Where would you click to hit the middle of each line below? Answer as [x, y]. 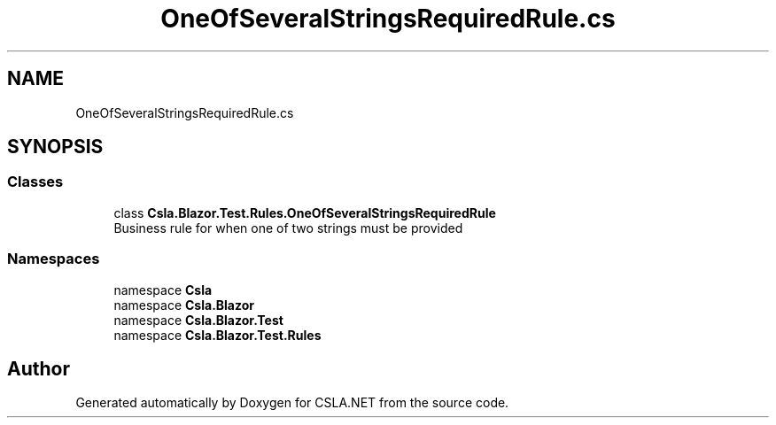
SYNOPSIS [55, 147]
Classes [35, 182]
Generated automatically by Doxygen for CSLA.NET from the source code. [292, 403]
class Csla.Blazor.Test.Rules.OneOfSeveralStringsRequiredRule [305, 212]
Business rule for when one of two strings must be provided [288, 228]
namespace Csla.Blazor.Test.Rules [217, 335]
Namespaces [54, 259]
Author [39, 368]
